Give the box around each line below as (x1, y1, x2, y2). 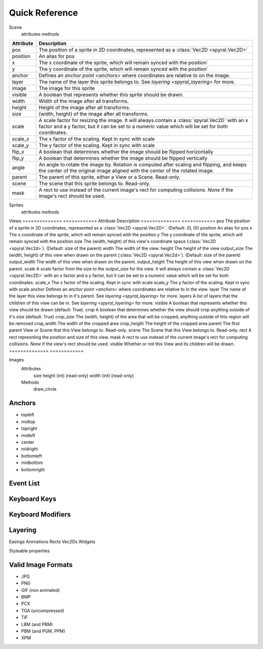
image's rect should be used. (38, 193, 106, 200)
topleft (21, 412, 35, 418)
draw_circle (33, 386, 57, 392)
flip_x (12, 148, 24, 155)
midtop (21, 419, 36, 424)
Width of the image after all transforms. (38, 98, 129, 105)
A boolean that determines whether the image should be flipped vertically (38, 155, 207, 162)
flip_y (12, 155, 24, 162)
